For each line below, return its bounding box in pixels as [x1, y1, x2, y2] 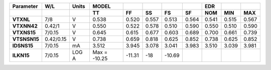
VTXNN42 [12, 22, 38, 29]
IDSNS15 [12, 42, 34, 49]
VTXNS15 [12, 29, 36, 36]
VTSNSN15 [12, 35, 40, 42]
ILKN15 [12, 52, 30, 58]
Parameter [12, 3, 38, 9]
